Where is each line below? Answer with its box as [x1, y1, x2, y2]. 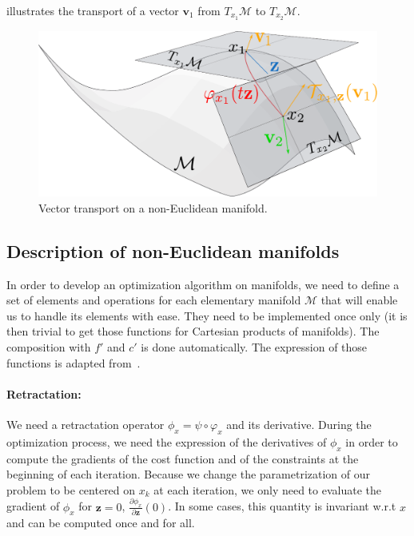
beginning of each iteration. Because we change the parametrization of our [6, 466, 371, 482]
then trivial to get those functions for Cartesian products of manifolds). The [6, 323, 380, 339]
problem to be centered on [6, 481, 136, 498]
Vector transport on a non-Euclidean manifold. [38, 199, 268, 216]
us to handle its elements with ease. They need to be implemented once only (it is [6, 307, 408, 324]
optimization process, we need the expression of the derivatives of [6, 433, 327, 450]
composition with [6, 339, 91, 355]
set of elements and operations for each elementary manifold [6, 292, 301, 308]
